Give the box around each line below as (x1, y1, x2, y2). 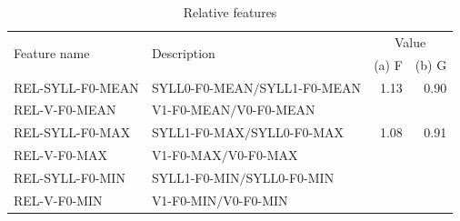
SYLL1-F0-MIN (151, 167, 240, 186)
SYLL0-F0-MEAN (151, 77, 254, 96)
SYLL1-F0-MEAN (259, 77, 362, 96)
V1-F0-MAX (151, 146, 222, 165)
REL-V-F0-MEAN (14, 100, 116, 119)
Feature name (14, 44, 90, 63)
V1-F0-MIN (151, 190, 217, 209)
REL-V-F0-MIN (14, 190, 103, 209)
